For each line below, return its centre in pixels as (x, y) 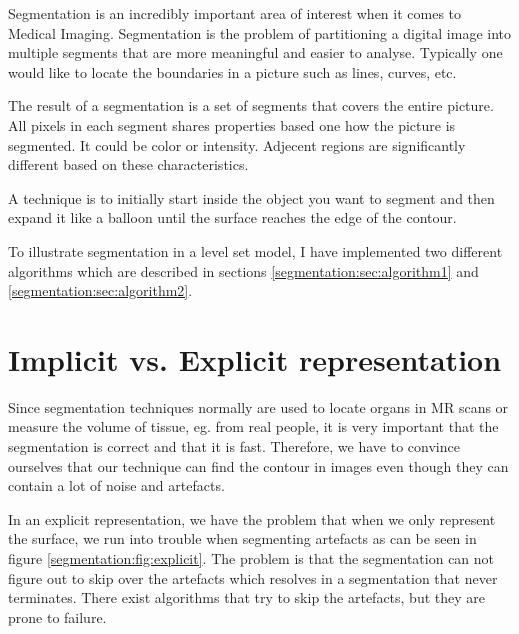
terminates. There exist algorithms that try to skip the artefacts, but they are (246, 597)
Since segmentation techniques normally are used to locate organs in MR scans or (258, 406)
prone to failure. (57, 616)
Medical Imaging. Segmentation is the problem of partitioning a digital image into (260, 32)
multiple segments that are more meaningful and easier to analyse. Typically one (255, 52)
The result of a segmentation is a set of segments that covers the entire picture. (251, 105)
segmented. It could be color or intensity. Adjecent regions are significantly (237, 144)
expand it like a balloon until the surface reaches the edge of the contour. (232, 217)
